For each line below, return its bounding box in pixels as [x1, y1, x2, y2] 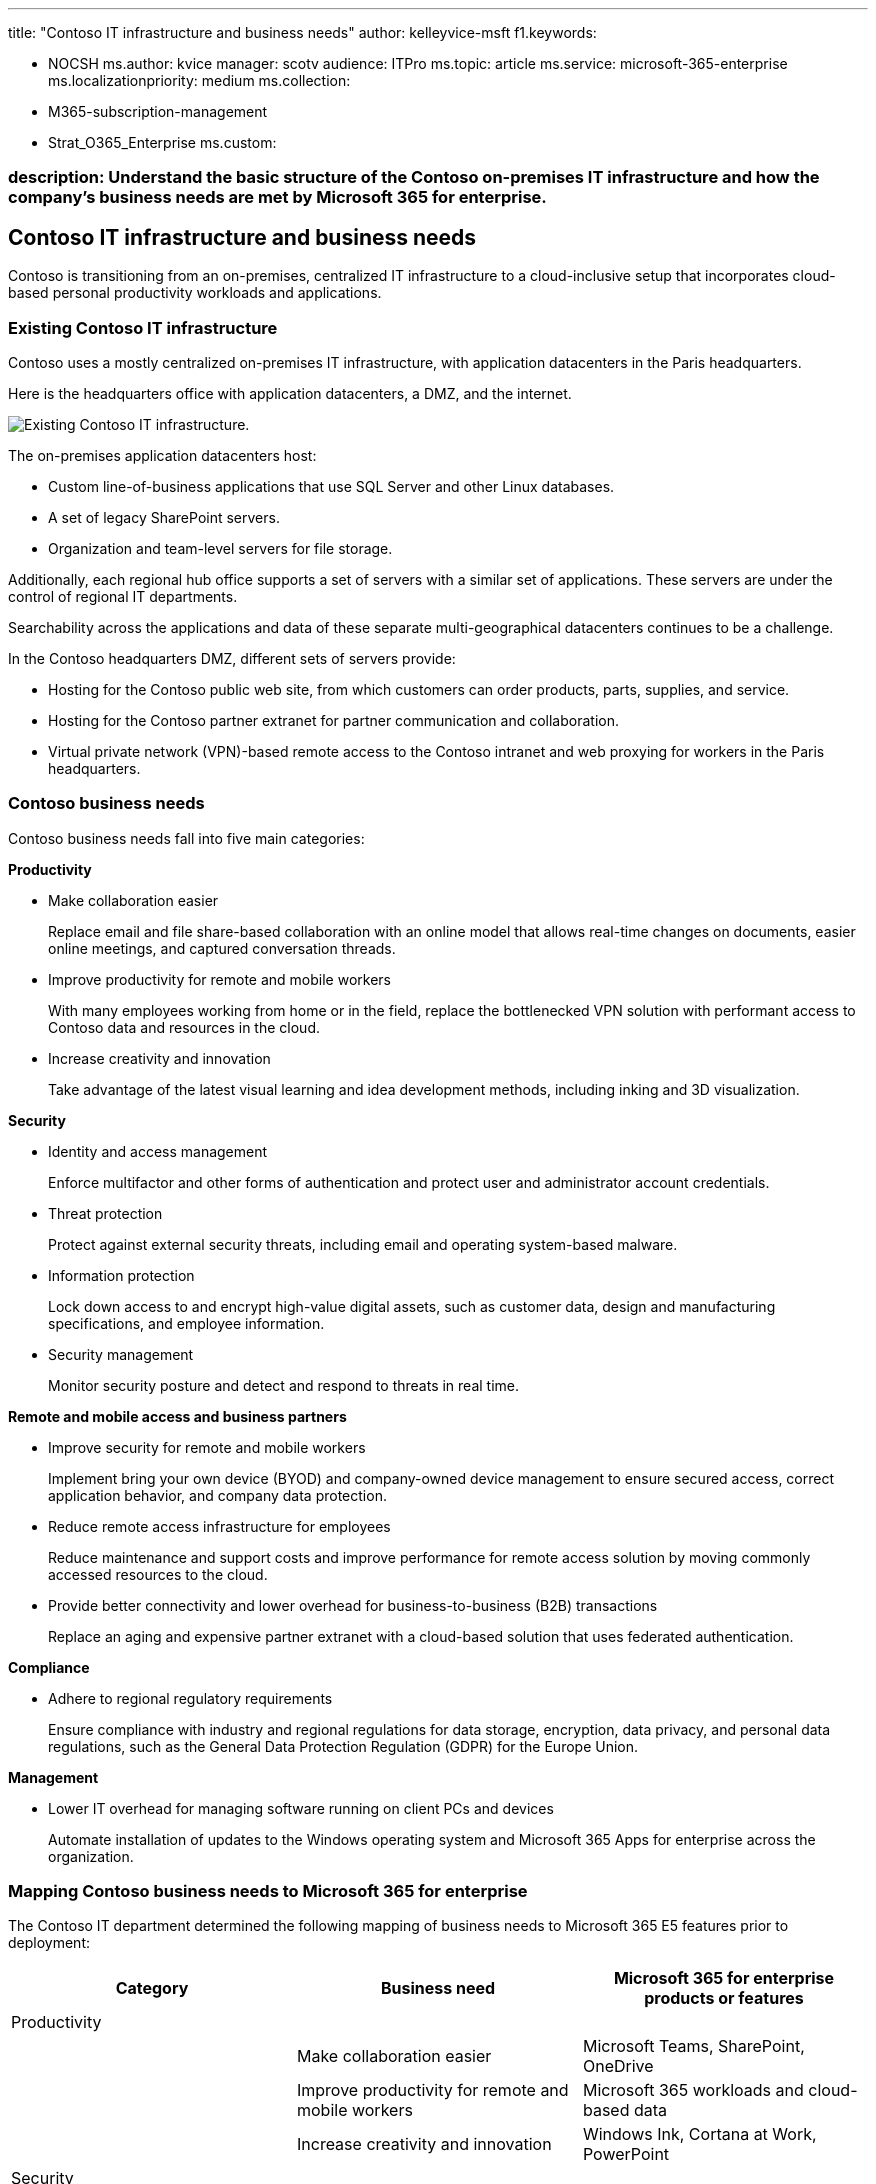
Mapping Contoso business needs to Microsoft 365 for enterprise [8, 1881, 528, 1902]
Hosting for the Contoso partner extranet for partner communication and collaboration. [48, 711, 619, 729]
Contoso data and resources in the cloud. [48, 1018, 320, 1036]
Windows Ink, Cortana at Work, [582, 2124, 817, 2145]
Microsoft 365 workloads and [582, 2080, 804, 2101]
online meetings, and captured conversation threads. [48, 939, 396, 957]
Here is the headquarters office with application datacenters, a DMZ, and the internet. [8, 384, 572, 402]
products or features [644, 1988, 804, 2009]
